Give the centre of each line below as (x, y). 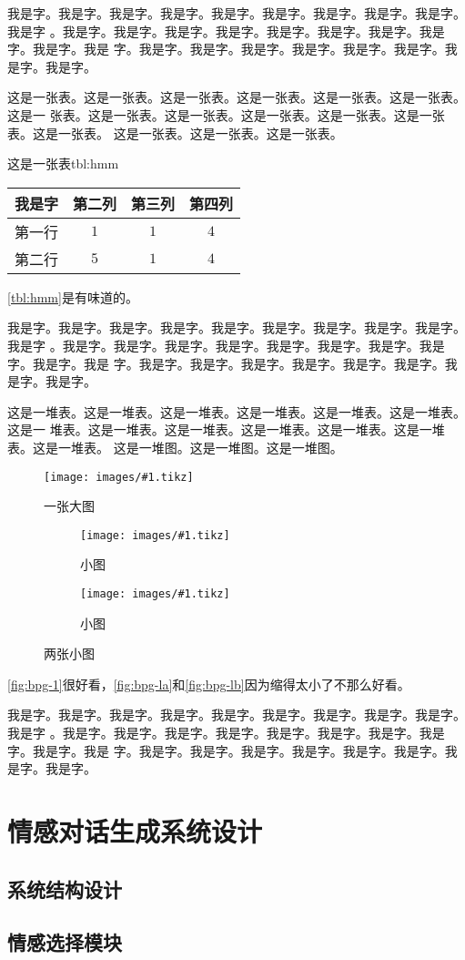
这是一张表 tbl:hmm (63, 163)
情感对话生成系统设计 (135, 831)
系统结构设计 (65, 889)
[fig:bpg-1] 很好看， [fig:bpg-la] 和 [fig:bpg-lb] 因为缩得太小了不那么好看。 (209, 684)
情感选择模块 (65, 942)
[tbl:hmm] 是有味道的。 (73, 296)
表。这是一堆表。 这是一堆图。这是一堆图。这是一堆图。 (175, 447)
